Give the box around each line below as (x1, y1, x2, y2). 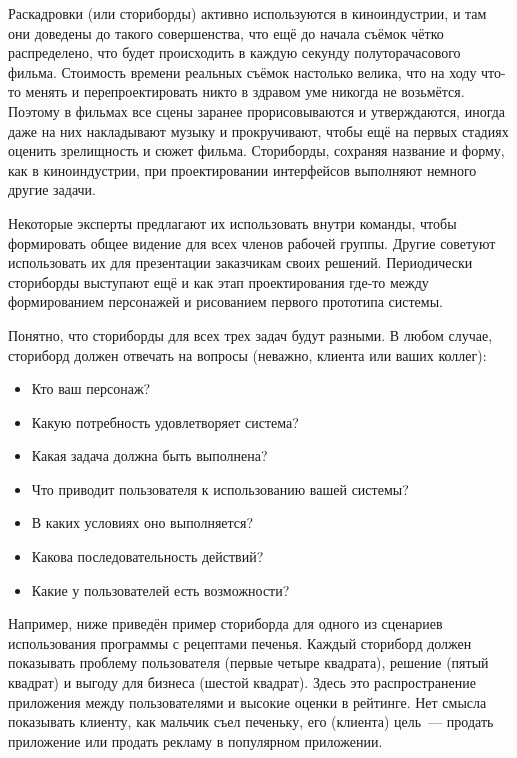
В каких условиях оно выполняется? (31, 512, 254, 533)
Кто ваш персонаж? (31, 378, 151, 399)
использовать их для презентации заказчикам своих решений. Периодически (8, 252, 473, 273)
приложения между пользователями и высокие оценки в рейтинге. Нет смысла (8, 691, 487, 712)
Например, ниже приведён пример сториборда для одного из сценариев (8, 613, 443, 634)
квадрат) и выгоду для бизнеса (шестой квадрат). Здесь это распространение (8, 672, 476, 693)
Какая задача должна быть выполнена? (31, 445, 268, 466)
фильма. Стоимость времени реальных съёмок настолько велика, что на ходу (8, 61, 477, 82)
